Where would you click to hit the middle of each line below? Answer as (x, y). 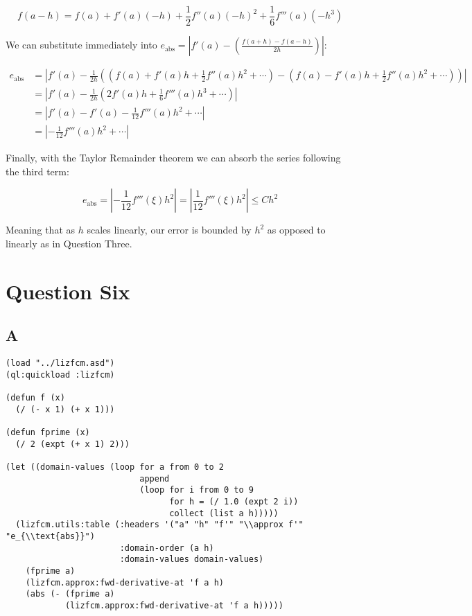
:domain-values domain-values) (192, 560)
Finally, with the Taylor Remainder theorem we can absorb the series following (173, 158)
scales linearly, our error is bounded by (169, 230)
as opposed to (296, 230)
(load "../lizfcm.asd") (60, 363)
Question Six (68, 291)
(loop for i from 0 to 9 (196, 490)
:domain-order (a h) (167, 548)
